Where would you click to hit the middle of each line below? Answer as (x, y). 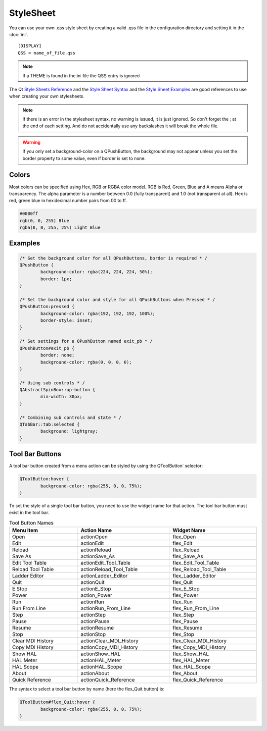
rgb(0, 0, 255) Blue (44, 221)
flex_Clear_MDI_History (200, 641)
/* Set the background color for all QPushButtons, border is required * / (113, 258)
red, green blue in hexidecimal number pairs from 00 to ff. (68, 201)
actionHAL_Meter (101, 660)
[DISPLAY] (30, 46)
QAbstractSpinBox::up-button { (58, 390)
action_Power (96, 595)
